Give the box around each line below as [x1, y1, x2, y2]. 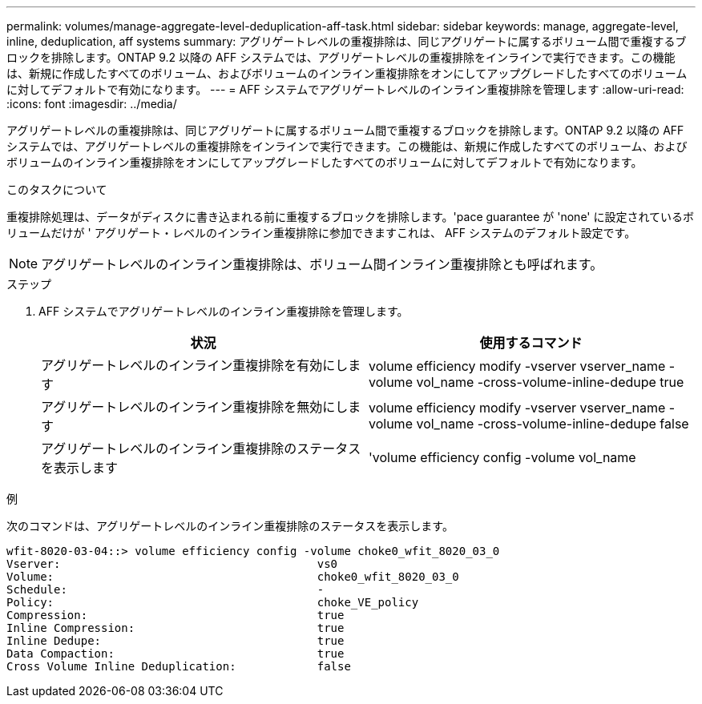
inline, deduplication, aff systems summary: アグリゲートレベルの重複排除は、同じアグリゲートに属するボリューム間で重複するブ [6, 34, 687, 48]
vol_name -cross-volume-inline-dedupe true [416, 374, 684, 390]
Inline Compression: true [6, 622, 345, 634]
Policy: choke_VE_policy [6, 596, 419, 609]
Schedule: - [6, 583, 325, 596]
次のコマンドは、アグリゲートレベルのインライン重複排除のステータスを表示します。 [6, 519, 454, 533]
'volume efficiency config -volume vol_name [369, 449, 636, 465]
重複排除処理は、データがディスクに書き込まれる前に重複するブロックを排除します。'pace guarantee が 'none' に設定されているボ [6, 210, 695, 223]
